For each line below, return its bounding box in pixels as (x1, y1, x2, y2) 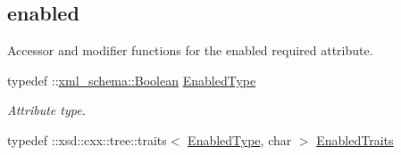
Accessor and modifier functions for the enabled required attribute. (7, 41, 373, 60)
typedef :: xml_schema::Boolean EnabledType (7, 70, 256, 89)
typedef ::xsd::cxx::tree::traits (7, 130, 167, 149)
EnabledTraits (316, 130, 394, 149)
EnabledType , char (188, 130, 292, 149)
